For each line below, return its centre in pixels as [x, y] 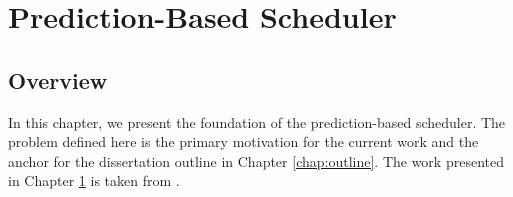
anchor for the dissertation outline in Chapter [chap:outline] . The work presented [256, 160]
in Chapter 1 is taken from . [94, 180]
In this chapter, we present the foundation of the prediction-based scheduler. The [257, 121]
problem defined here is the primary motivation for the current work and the [243, 141]
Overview [58, 79]
